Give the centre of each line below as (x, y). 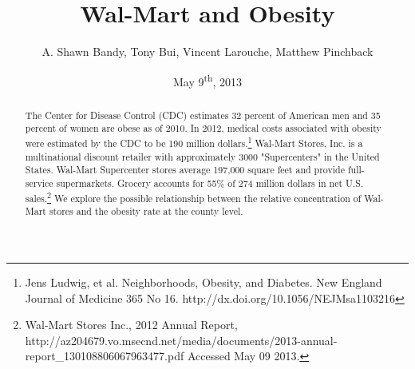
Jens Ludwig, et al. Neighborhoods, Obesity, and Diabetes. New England (204, 282)
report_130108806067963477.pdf (105, 356)
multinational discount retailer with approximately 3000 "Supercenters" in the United (202, 156)
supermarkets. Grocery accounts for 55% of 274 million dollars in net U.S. (210, 183)
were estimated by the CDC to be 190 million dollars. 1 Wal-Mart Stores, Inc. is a (194, 142)
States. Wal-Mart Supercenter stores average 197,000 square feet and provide (185, 170)
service (39, 183)
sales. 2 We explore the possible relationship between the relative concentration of (193, 196)
